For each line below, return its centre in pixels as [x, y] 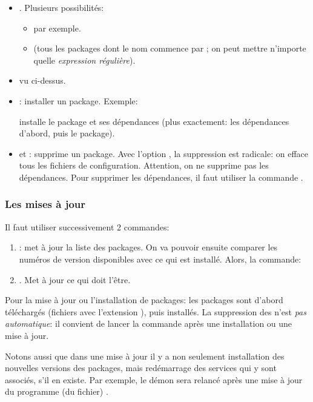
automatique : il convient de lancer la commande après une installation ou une [149, 323]
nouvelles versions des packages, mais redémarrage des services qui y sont [141, 368]
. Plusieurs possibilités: [61, 7]
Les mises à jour [45, 204]
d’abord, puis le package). [67, 133]
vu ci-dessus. [42, 80]
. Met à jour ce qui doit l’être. [75, 279]
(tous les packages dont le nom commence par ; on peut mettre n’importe [170, 48]
